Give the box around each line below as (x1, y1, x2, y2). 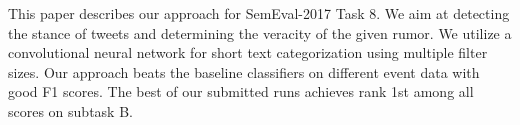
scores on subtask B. (8, 100, 133, 121)
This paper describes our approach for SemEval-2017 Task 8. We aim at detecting (8, 3, 510, 23)
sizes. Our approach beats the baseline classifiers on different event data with (8, 61, 480, 82)
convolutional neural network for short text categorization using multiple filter (8, 42, 488, 63)
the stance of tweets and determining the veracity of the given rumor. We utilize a (8, 22, 512, 43)
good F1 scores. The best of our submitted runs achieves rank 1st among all (8, 81, 474, 102)
